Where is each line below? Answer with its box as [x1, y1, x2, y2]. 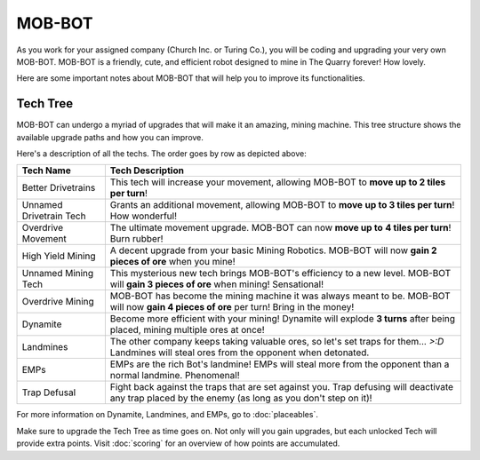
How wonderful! [109, 210, 178, 222]
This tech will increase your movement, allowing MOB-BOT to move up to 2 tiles [109, 176, 446, 188]
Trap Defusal [21, 386, 76, 399]
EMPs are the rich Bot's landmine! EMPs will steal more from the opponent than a [109, 358, 450, 370]
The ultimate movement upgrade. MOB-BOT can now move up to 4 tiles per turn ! [109, 222, 452, 234]
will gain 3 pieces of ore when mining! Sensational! [109, 278, 324, 290]
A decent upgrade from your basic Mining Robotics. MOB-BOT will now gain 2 [109, 244, 437, 257]
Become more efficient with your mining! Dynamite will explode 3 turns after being [109, 313, 456, 325]
